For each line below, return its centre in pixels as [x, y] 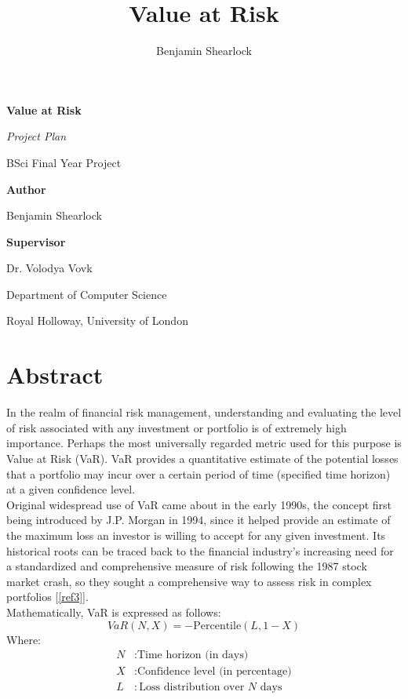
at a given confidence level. [71, 489]
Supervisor [36, 241]
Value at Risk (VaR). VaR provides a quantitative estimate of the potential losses [202, 458]
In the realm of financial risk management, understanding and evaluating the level [204, 412]
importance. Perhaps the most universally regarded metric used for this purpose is [204, 443]
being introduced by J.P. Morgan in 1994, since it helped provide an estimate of [199, 520]
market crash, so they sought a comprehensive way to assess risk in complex [189, 581]
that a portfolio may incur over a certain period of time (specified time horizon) [199, 473]
